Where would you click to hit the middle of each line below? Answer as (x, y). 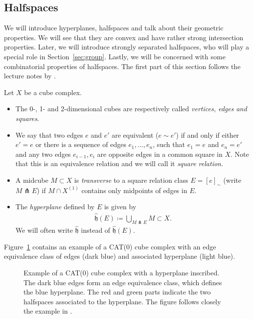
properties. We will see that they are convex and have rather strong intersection (124, 37)
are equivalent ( (135, 135)
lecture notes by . (30, 76)
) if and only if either (207, 135)
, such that (169, 144)
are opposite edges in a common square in (160, 154)
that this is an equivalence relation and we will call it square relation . (119, 163)
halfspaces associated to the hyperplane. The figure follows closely (122, 301)
